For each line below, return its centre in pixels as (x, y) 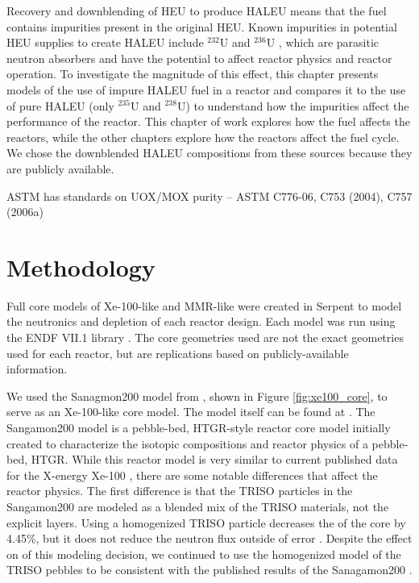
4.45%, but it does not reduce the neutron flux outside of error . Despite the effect (209, 538)
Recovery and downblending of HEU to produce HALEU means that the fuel (197, 10)
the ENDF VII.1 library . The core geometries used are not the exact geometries (205, 337)
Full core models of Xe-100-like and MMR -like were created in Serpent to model (204, 305)
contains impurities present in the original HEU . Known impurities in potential (202, 26)
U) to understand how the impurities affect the (293, 105)
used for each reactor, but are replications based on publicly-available (178, 353)
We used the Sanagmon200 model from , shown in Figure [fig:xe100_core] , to (197, 396)
